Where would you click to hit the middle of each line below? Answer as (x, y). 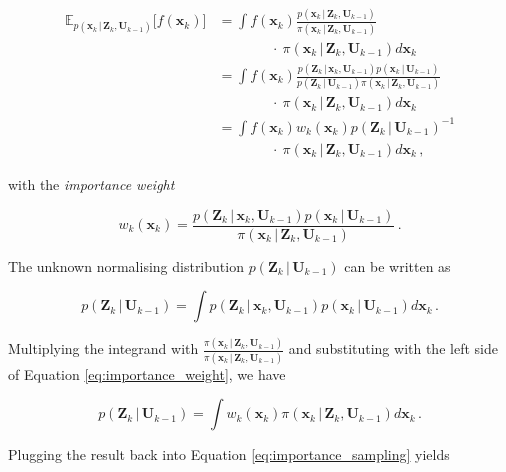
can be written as (397, 265)
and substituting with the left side (393, 348)
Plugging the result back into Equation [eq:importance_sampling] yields (229, 454)
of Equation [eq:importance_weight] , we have (147, 373)
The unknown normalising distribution (126, 265)
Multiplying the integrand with (103, 348)
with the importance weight (91, 183)
